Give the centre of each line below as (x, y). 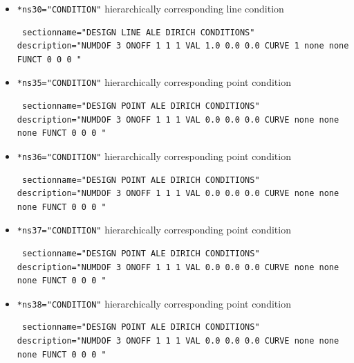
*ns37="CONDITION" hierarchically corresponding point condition (154, 230)
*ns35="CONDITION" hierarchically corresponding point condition (154, 82)
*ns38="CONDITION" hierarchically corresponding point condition (154, 303)
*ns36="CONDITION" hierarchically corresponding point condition (154, 156)
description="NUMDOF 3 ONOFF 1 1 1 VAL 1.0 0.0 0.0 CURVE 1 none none (183, 46)
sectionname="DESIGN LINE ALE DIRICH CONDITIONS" (138, 32)
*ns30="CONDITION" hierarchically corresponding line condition (150, 8)
